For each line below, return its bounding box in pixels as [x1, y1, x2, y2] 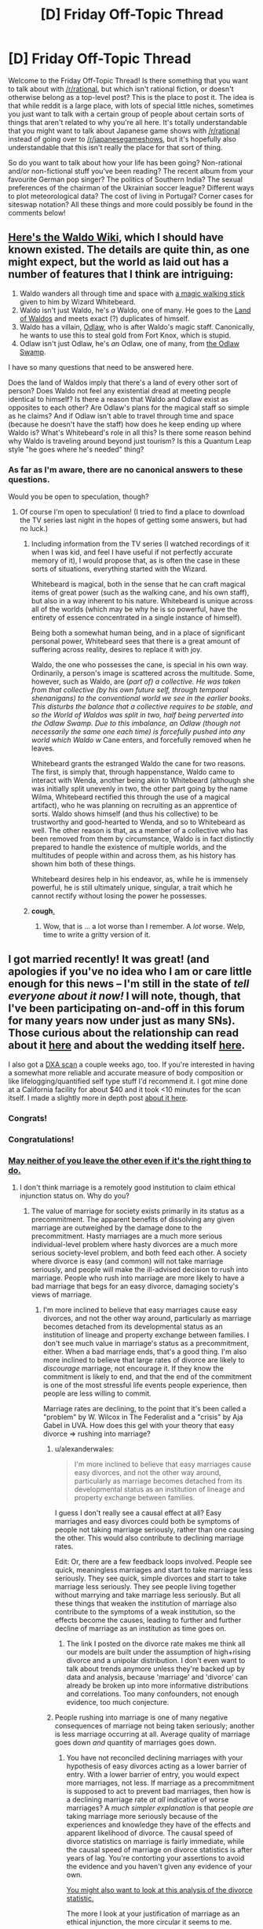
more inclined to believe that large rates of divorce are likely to [42, 1355, 245, 1364]
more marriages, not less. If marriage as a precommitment [66, 1778, 255, 1787]
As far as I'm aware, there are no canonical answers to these [8, 464, 243, 475]
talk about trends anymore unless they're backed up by [66, 1664, 246, 1673]
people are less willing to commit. [42, 1389, 152, 1398]
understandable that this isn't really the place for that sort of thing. [8, 142, 223, 152]
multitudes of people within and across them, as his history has [31, 851, 236, 861]
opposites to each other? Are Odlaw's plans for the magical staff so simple [8, 403, 250, 412]
